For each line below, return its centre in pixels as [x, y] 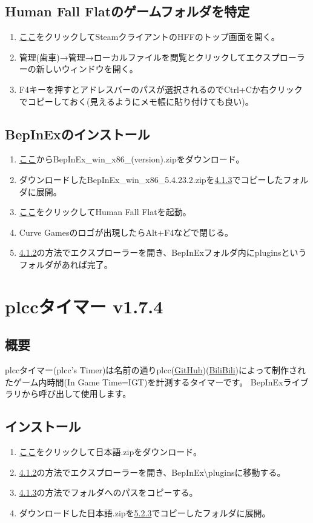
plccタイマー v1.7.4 [84, 306]
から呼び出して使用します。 [76, 394]
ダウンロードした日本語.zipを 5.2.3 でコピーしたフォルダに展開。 [145, 512]
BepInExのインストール [77, 134]
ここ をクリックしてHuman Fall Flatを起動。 [105, 212]
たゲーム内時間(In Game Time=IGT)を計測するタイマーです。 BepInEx [144, 381]
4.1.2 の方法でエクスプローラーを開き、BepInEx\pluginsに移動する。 [152, 472]
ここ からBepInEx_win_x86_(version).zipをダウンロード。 [132, 159]
